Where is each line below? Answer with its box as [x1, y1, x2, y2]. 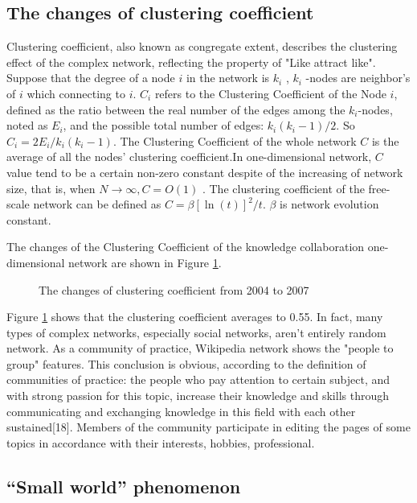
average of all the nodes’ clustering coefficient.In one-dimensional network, [6, 148, 372, 165]
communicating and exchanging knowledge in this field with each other [6, 402, 356, 419]
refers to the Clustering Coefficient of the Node [154, 85, 386, 101]
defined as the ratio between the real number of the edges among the [6, 101, 345, 118]
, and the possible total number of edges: [63, 117, 264, 134]
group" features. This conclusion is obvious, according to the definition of [6, 355, 366, 372]
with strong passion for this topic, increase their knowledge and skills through [6, 387, 389, 404]
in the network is [186, 69, 270, 86]
